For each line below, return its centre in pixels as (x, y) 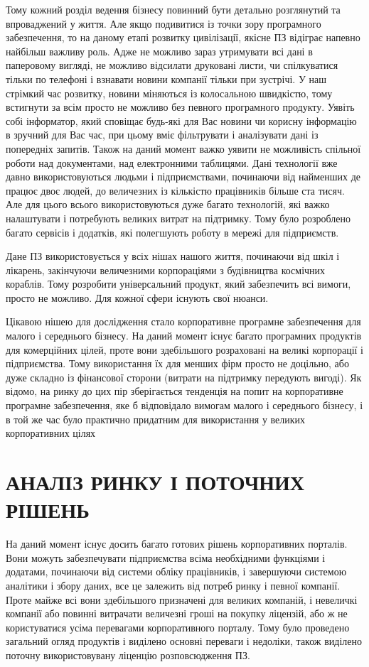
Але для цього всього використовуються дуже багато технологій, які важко (168, 204)
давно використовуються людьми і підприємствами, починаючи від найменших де (183, 177)
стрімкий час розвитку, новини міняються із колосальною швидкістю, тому (169, 93)
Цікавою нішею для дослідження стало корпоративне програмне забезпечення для (183, 321)
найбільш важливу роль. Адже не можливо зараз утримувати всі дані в (159, 51)
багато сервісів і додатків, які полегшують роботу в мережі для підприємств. (172, 232)
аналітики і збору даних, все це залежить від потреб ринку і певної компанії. (173, 585)
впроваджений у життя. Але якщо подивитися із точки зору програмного (164, 23)
